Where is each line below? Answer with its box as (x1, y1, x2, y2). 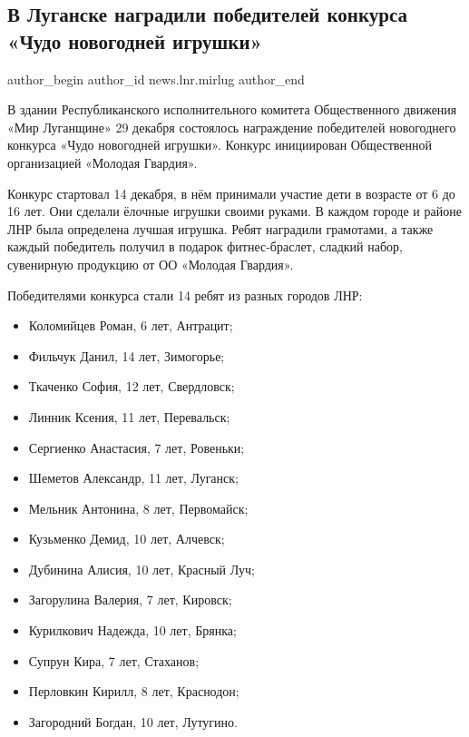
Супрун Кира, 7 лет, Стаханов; (28, 651, 200, 670)
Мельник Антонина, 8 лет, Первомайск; (28, 498, 249, 517)
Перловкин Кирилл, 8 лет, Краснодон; (28, 682, 239, 701)
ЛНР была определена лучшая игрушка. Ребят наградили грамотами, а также (7, 219, 434, 238)
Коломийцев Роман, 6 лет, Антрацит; (28, 316, 233, 335)
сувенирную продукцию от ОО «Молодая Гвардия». (7, 254, 294, 273)
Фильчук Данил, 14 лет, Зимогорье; (28, 346, 225, 365)
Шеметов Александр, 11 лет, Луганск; (28, 468, 239, 487)
